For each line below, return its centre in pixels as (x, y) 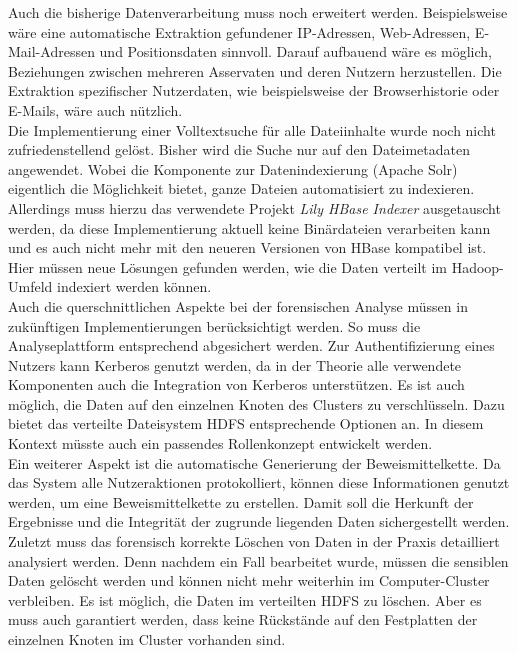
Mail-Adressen (51, 51)
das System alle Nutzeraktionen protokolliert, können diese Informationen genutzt (259, 482)
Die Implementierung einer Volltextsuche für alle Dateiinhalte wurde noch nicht (252, 129)
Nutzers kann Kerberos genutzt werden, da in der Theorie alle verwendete (235, 364)
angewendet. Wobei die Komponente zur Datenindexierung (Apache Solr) (233, 168)
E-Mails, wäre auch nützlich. (95, 109)
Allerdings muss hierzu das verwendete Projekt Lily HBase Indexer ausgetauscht (254, 207)
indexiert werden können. (134, 286)
